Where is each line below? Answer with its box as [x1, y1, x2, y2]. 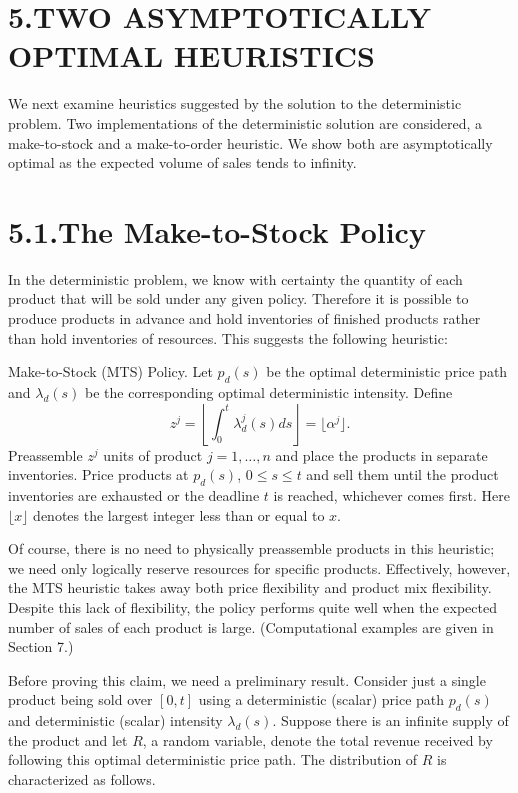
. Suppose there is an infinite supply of [272, 710, 509, 731]
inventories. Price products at [8, 464, 189, 485]
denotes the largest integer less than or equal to [33, 504, 325, 525]
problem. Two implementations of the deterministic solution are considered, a [8, 112, 483, 133]
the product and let [8, 729, 128, 750]
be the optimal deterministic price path [266, 361, 508, 382]
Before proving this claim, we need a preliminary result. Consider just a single [8, 669, 486, 690]
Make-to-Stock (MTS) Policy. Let [8, 361, 213, 382]
